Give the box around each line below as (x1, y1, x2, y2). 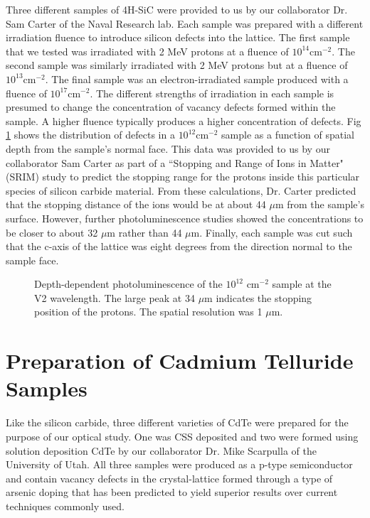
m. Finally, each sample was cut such (191, 225, 353, 239)
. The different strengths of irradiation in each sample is (90, 85, 334, 100)
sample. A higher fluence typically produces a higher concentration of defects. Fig (6, 113, 361, 128)
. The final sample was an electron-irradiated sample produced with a (45, 71, 349, 86)
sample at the (272, 276, 332, 291)
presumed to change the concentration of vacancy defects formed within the (6, 99, 336, 114)
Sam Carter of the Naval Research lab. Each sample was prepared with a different (6, 16, 364, 31)
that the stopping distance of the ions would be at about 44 (6, 197, 266, 212)
